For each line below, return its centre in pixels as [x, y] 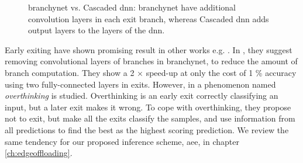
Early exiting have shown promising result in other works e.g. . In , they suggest [149, 49]
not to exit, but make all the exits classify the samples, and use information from [150, 118]
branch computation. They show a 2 [70, 72]
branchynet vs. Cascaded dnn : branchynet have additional [132, 7]
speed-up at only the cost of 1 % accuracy [221, 72]
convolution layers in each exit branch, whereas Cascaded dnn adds [149, 18]
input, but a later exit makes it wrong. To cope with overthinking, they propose [148, 107]
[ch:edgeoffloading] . [39, 153]
